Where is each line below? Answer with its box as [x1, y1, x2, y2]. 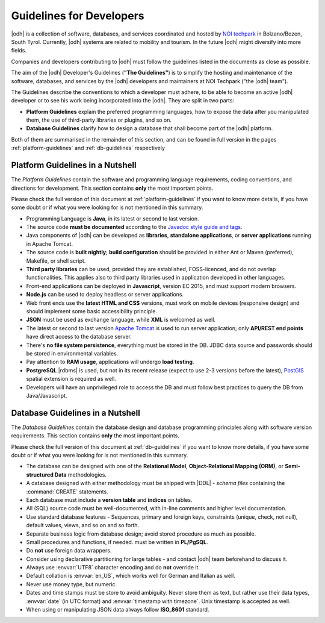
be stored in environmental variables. [26, 349, 119, 357]
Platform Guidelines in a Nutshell [11, 160, 137, 171]
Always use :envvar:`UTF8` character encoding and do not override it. [26, 564, 200, 571]
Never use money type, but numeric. [26, 580, 117, 587]
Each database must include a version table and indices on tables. [26, 496, 193, 503]
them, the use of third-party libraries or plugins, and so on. [26, 116, 172, 124]
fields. [11, 47, 27, 54]
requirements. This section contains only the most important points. [11, 432, 180, 439]
